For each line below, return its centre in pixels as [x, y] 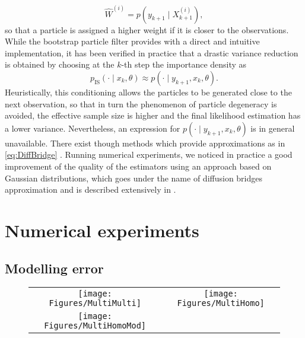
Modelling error [54, 268]
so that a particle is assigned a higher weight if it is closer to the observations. [147, 29]
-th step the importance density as [184, 64]
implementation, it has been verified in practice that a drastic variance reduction [152, 52]
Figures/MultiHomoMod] [95, 326]
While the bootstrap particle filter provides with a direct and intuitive [132, 41]
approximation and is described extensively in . [90, 189]
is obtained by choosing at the [60, 64]
